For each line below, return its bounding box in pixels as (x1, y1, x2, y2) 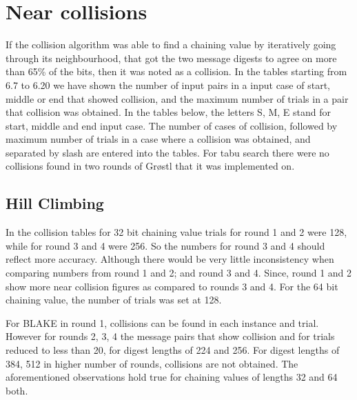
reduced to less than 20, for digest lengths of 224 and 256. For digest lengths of (6, 343, 340, 357)
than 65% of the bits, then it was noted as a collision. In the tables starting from (6, 64, 347, 79)
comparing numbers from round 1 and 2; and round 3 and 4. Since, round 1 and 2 (6, 266, 352, 280)
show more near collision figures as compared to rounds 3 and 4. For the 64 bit (6, 279, 338, 293)
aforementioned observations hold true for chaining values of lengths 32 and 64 (6, 370, 338, 384)
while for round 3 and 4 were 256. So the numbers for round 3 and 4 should (6, 238, 325, 252)
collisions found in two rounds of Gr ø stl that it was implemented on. (6, 159, 295, 173)
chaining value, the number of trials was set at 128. (6, 292, 222, 307)
